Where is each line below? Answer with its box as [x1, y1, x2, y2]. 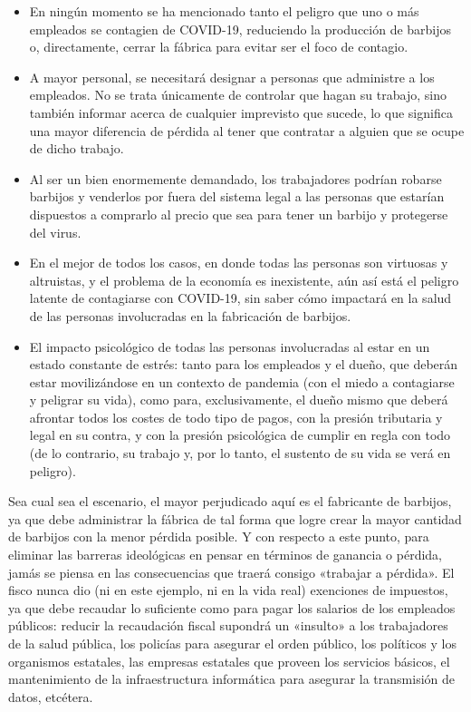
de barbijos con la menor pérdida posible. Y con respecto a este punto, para [8, 527, 429, 546]
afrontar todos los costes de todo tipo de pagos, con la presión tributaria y [29, 407, 443, 426]
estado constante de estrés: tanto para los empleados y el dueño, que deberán [29, 355, 458, 374]
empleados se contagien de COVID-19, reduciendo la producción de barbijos [29, 19, 452, 38]
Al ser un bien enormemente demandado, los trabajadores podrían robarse [29, 169, 442, 188]
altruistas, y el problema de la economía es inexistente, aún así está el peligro [29, 270, 459, 289]
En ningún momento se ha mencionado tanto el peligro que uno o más [29, 2, 419, 20]
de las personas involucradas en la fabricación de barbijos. [29, 306, 351, 325]
